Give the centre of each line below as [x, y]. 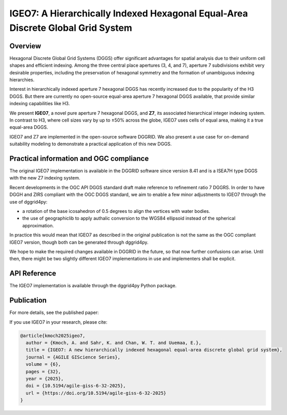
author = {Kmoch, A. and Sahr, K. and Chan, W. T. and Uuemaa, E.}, [114, 343]
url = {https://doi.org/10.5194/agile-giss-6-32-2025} [96, 393]
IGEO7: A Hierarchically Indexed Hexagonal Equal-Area [129, 13]
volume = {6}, [44, 364]
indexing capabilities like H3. [40, 104]
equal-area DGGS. [29, 127]
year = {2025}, [45, 379]
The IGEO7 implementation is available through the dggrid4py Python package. [93, 286]
